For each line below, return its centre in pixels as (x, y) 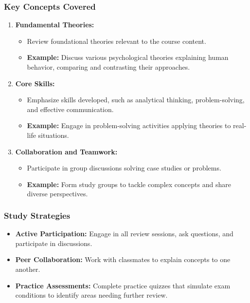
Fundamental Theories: (55, 25)
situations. (54, 135)
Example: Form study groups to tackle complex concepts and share (129, 184)
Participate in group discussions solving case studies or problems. (124, 168)
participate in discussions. (54, 243)
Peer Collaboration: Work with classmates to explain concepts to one (123, 259)
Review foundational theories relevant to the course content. (116, 41)
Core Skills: (35, 83)
